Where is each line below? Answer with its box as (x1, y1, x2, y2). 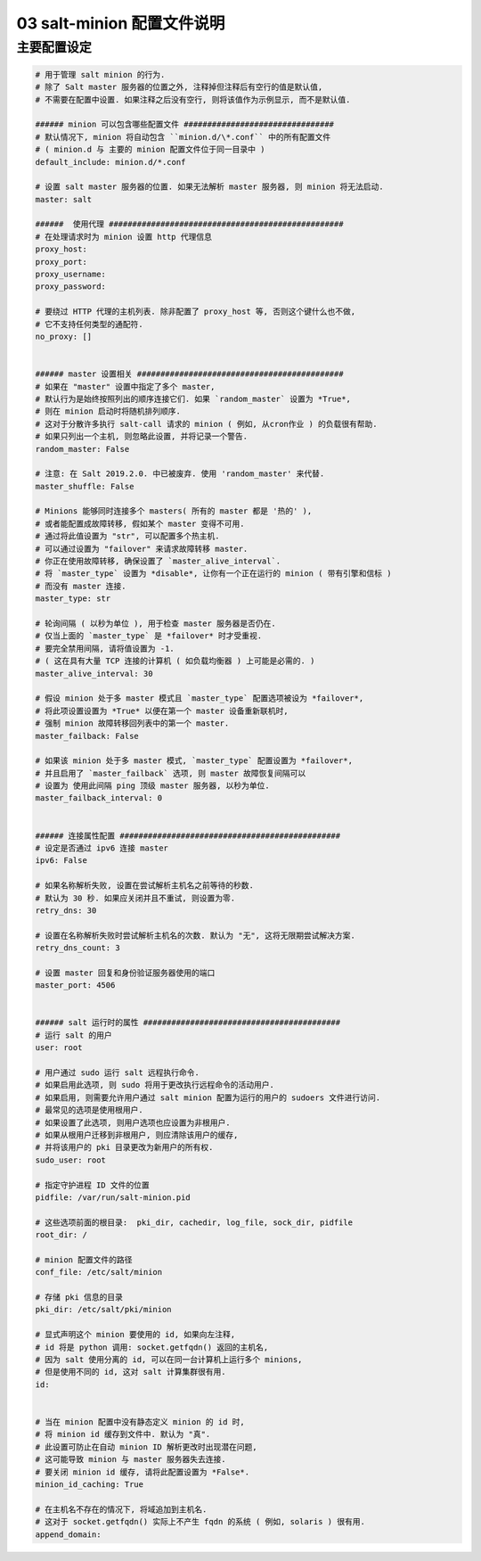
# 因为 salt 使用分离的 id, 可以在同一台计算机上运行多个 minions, (35, 1355, 303, 1365)
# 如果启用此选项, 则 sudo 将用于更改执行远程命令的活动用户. (35, 1080, 275, 1090)
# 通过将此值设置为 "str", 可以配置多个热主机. (35, 531, 220, 541)
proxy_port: (35, 257, 88, 267)
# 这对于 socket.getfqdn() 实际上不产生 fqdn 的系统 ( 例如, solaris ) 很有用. (35, 1516, 365, 1527)
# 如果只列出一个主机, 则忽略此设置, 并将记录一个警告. (35, 431, 249, 441)
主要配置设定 (16, 39, 93, 55)
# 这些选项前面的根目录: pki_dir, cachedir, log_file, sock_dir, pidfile (35, 1217, 354, 1228)
